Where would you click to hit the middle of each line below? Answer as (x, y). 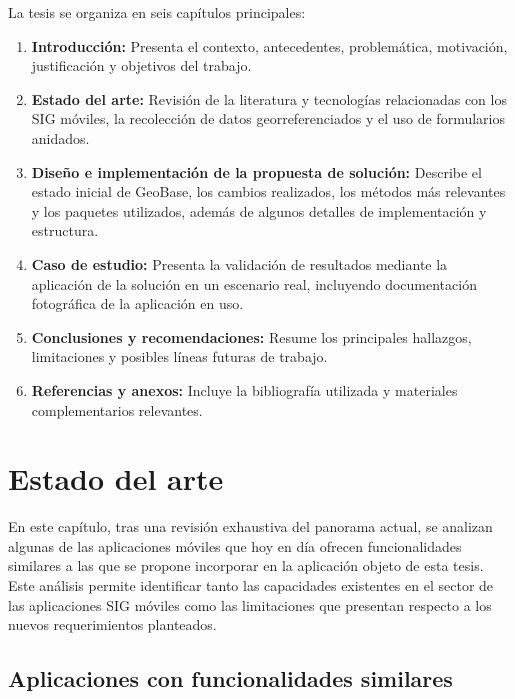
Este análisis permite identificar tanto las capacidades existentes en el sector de (251, 585)
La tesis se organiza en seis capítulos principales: (157, 12)
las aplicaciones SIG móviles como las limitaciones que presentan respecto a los (250, 604)
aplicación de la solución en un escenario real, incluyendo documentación (254, 283)
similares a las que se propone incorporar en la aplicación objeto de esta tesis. (246, 565)
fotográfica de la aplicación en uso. (137, 303)
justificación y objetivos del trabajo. (141, 65)
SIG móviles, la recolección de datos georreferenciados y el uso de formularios (268, 118)
